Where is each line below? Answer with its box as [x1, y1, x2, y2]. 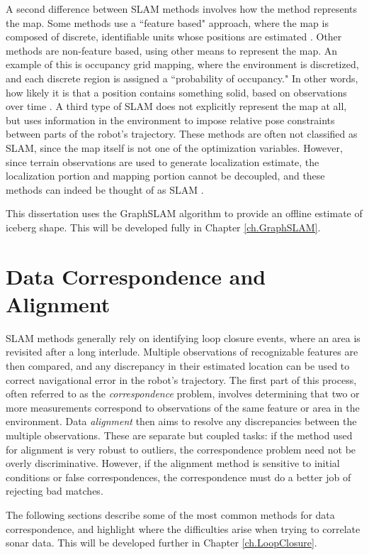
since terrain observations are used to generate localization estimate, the [6, 154, 319, 169]
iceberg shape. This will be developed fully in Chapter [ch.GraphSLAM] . [6, 219, 321, 234]
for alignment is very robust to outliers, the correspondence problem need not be [6, 441, 356, 456]
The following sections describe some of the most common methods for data [6, 507, 335, 522]
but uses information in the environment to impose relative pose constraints [6, 112, 335, 127]
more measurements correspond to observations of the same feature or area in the [6, 400, 360, 414]
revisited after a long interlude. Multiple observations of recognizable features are [6, 344, 358, 359]
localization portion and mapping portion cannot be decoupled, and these [6, 168, 325, 183]
